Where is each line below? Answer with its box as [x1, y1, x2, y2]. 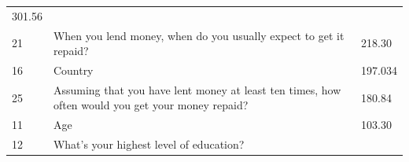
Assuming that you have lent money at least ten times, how [53, 81, 341, 98]
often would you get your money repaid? [53, 97, 249, 113]
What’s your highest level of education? [53, 136, 245, 153]
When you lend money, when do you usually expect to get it [53, 27, 345, 43]
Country [53, 62, 94, 79]
